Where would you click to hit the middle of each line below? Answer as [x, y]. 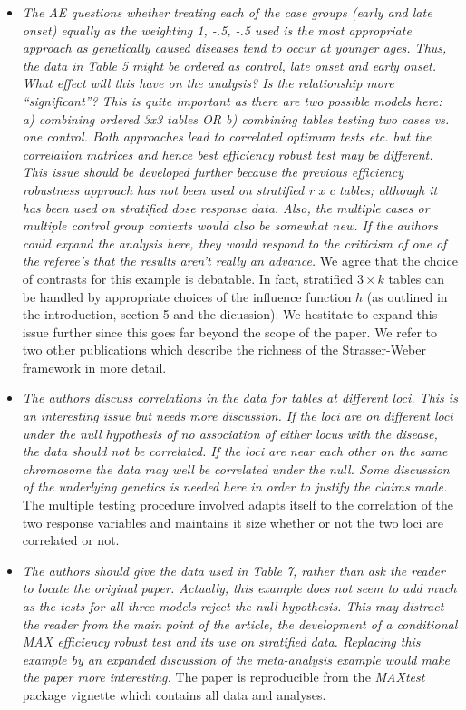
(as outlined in [407, 296]
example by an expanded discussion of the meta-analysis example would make [236, 659]
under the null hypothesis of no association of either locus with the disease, [230, 433]
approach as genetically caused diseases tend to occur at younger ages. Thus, [234, 48]
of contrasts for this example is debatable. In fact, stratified [188, 278]
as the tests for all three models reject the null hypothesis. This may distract [233, 606]
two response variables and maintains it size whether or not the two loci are [233, 522]
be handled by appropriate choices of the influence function [187, 296]
